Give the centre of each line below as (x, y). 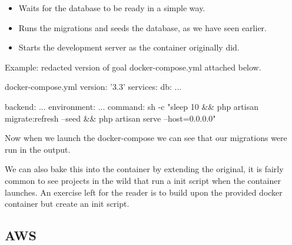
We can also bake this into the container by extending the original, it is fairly (144, 169)
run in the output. (38, 149)
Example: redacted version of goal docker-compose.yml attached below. (133, 67)
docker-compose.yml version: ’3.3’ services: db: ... (93, 87)
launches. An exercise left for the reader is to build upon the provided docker (144, 192)
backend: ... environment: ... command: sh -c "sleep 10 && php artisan (132, 106)
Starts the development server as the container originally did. (129, 47)
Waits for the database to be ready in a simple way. (112, 8)
